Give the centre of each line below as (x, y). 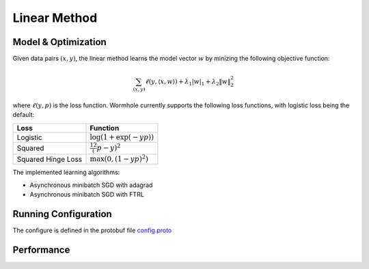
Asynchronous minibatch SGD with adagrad (91, 185)
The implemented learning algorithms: (66, 172)
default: (24, 115)
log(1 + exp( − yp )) (122, 137)
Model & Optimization (60, 42)
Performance (41, 250)
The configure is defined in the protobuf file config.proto (92, 230)
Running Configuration (62, 214)
